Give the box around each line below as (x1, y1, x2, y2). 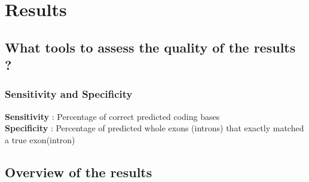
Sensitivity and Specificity (5, 87, 133, 101)
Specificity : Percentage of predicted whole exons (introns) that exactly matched (5, 122, 304, 134)
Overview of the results (5, 162, 152, 181)
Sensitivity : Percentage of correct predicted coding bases (5, 110, 220, 122)
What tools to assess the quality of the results (5, 38, 296, 56)
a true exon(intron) (5, 133, 75, 146)
